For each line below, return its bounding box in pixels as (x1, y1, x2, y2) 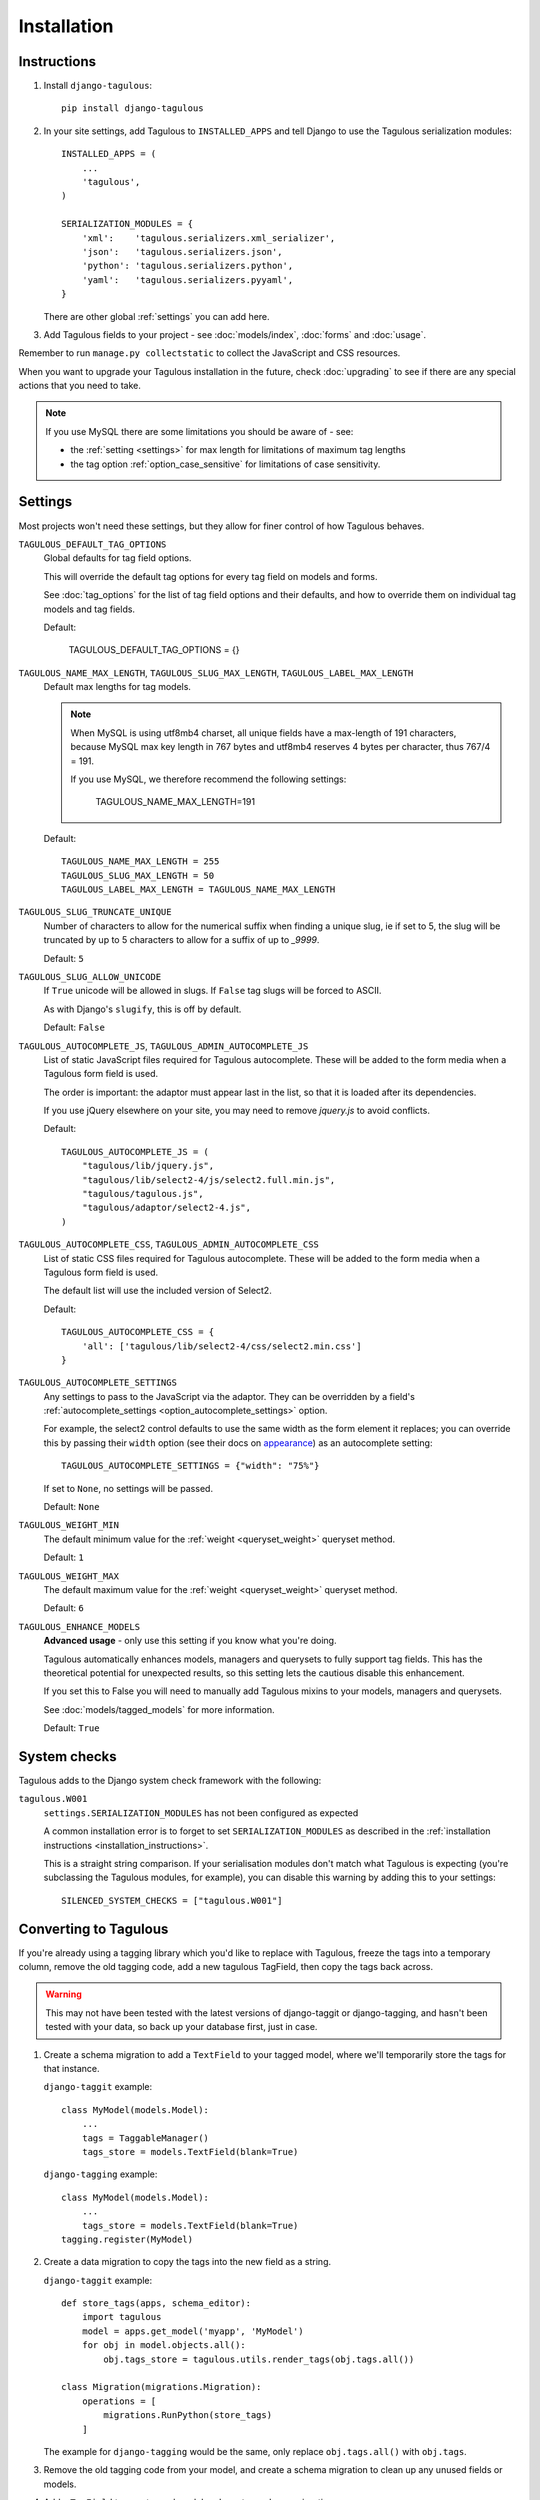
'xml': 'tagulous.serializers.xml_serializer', (81, 232, 336, 244)
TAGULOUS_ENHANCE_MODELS (18, 1621, 140, 1632)
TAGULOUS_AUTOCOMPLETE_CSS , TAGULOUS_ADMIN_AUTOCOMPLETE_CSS (18, 1238, 319, 1250)
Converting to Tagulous (18, 1920, 169, 1937)
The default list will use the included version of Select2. (43, 1285, 272, 1297)
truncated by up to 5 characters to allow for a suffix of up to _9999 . (43, 934, 320, 946)
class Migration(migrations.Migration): (61, 2381, 262, 2393)
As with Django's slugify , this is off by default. (43, 1003, 242, 1015)
